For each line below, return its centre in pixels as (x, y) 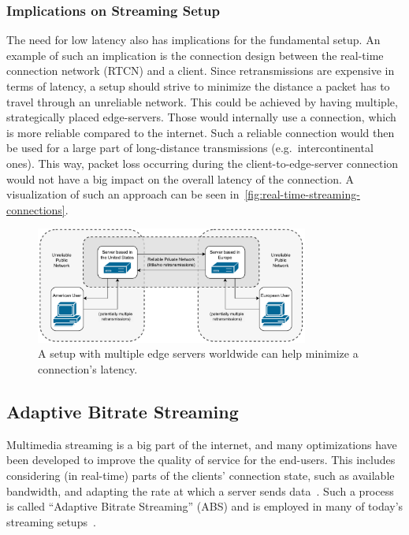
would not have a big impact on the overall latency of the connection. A (180, 178)
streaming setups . (51, 521)
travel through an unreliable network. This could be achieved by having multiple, (202, 101)
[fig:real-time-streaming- (302, 194)
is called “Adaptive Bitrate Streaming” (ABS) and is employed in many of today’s (205, 506)
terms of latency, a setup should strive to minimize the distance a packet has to (198, 86)
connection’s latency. (88, 368)
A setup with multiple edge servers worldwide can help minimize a (198, 353)
